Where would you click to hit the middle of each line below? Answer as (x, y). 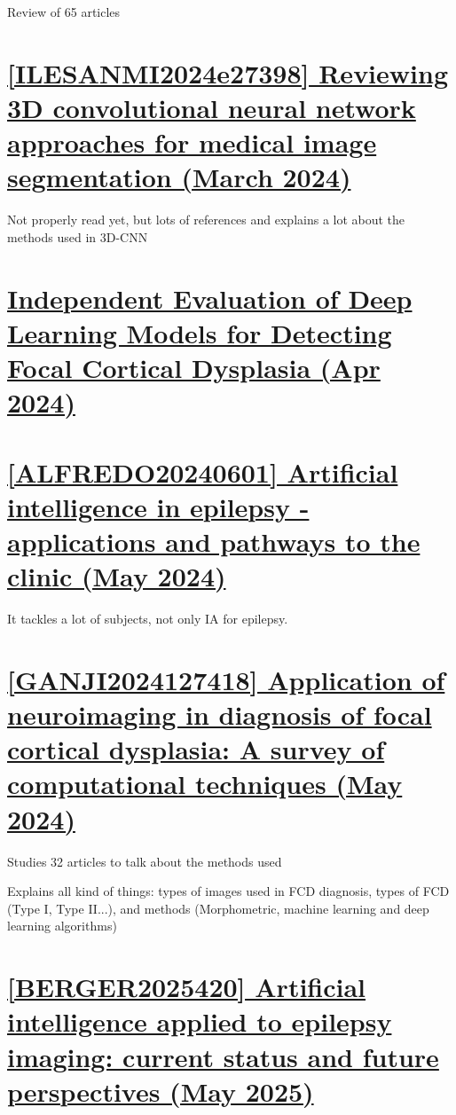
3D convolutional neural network (212, 107)
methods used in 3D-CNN (78, 236)
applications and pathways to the (214, 541)
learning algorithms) (62, 926)
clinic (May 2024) (117, 576)
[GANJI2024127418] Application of (226, 679)
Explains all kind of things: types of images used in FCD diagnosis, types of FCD (228, 891)
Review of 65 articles (64, 12)
